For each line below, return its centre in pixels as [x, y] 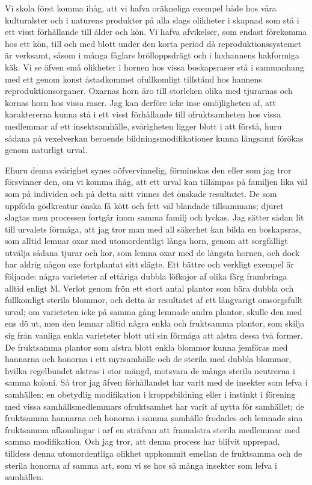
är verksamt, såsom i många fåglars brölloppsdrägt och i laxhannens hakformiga [152, 55]
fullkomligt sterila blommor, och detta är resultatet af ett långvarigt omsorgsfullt [154, 300]
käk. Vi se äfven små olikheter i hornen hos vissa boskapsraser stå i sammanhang [154, 67]
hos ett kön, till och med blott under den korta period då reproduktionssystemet [153, 43]
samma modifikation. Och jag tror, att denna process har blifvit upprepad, [142, 441]
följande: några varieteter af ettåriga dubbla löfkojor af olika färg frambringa [146, 276]
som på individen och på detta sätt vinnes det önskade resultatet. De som [141, 193]
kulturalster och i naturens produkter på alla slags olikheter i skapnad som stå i [152, 20]
